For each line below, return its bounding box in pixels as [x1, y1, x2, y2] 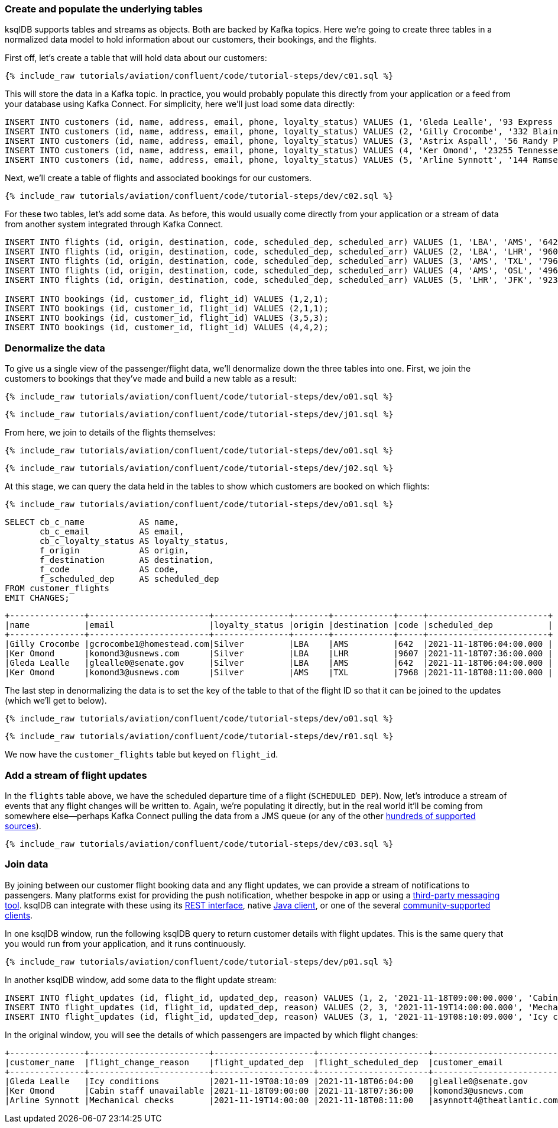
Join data [5, 858, 48, 871]
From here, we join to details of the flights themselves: [5, 427, 216, 438]
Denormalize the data [5, 341, 105, 354]
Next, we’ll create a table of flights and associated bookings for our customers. [5, 173, 312, 183]
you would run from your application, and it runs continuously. [5, 938, 246, 949]
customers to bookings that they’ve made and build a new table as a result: [5, 373, 297, 384]
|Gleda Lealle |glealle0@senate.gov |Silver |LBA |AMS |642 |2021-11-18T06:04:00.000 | [5, 658, 553, 668]
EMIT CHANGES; [5, 593, 70, 603]
